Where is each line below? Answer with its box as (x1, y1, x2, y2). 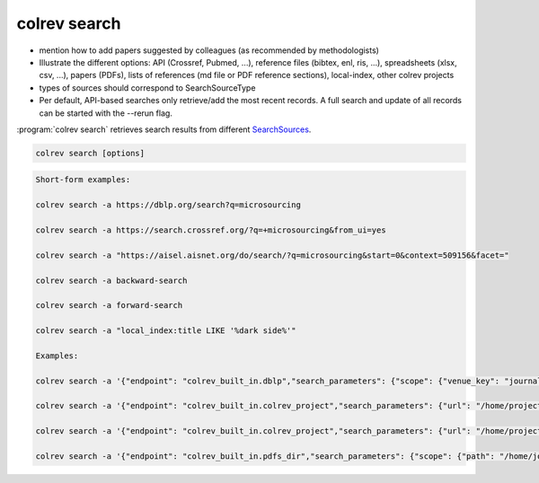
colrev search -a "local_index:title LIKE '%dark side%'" (35, 326, 296, 336)
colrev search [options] (35, 148, 146, 158)
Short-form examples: (35, 175, 131, 185)
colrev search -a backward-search (35, 275, 188, 285)
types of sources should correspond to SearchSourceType (39, 82, 256, 93)
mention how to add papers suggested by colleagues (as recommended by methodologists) (39, 45, 379, 56)
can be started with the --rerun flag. (39, 108, 172, 119)
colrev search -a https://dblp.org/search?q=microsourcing (35, 200, 301, 210)
